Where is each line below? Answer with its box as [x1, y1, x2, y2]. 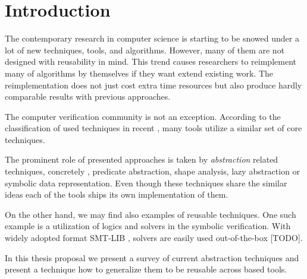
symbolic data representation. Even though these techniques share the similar [5, 176, 287, 189]
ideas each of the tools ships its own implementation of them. [5, 188, 228, 201]
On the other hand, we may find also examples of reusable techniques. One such [5, 208, 296, 220]
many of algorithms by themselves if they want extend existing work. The [5, 66, 274, 79]
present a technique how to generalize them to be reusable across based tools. [5, 263, 287, 275]
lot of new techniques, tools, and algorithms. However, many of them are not [5, 43, 285, 56]
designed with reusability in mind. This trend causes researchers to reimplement [5, 55, 296, 68]
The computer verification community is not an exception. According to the [5, 110, 281, 122]
